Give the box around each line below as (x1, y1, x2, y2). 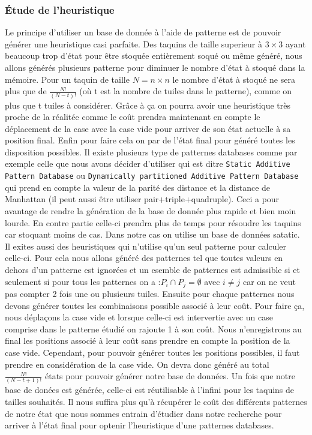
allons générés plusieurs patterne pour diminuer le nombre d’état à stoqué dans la (5, 61, 305, 73)
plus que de (5, 85, 47, 97)
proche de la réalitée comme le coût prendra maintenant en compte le (5, 110, 260, 123)
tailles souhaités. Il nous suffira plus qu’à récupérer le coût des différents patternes (5, 395, 307, 408)
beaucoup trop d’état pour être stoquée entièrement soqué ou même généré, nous (5, 49, 302, 62)
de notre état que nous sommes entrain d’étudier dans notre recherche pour (5, 407, 282, 419)
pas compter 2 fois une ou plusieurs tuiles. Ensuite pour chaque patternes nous (5, 287, 295, 299)
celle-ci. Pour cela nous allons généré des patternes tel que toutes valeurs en (5, 251, 283, 264)
